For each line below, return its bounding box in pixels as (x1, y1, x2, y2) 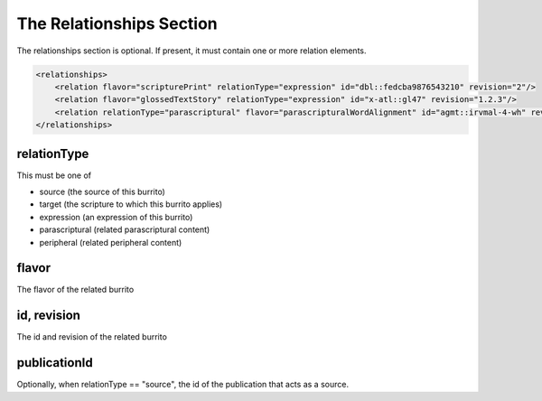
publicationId (16, 355, 94, 370)
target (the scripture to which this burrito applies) (39, 199, 223, 210)
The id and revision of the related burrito (16, 331, 167, 342)
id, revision (16, 308, 81, 323)
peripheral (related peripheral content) (39, 237, 182, 247)
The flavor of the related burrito (16, 284, 135, 295)
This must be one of (16, 170, 92, 181)
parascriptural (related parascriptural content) (39, 224, 210, 235)
